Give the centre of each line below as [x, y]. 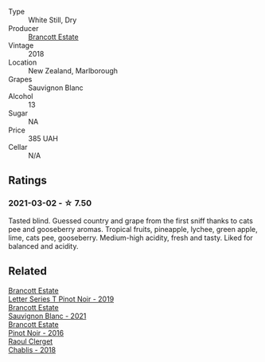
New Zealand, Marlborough [73, 71]
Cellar [18, 147]
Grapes [20, 79]
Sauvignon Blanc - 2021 [47, 316]
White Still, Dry [53, 20]
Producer [23, 28]
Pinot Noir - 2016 [36, 332]
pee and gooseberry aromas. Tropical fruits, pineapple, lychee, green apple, [133, 229]
